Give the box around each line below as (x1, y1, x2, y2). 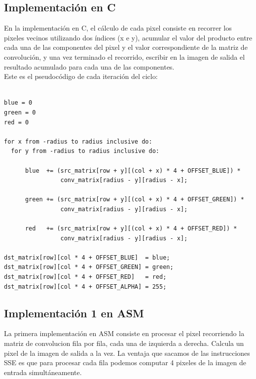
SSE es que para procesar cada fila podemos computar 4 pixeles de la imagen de (4, 357, 247, 368)
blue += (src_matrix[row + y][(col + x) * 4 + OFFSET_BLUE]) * (25, 167, 241, 174)
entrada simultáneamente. (4, 367, 82, 377)
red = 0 (4, 118, 29, 126)
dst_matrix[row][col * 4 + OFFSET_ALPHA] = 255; (4, 283, 167, 290)
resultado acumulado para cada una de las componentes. (4, 61, 175, 72)
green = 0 (4, 109, 36, 116)
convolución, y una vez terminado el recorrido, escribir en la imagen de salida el (4, 51, 245, 62)
